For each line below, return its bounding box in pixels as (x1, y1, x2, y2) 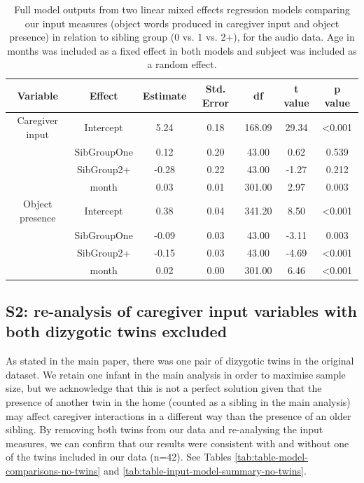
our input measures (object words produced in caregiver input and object (24, 15, 339, 30)
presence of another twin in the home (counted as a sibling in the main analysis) (6, 394, 351, 409)
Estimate (142, 88, 187, 102)
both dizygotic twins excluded (6, 320, 227, 342)
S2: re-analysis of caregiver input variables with (6, 299, 357, 321)
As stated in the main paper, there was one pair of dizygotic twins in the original (6, 353, 354, 368)
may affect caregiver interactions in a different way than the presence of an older (6, 408, 351, 423)
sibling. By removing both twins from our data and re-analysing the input (6, 422, 323, 437)
